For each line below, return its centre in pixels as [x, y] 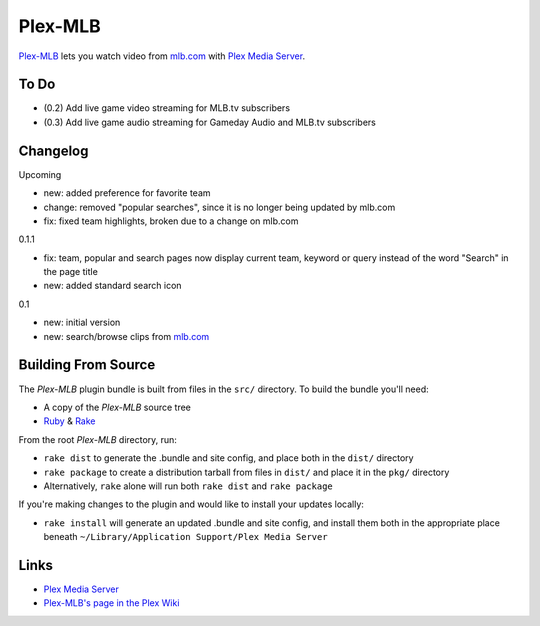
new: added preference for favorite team [127, 193]
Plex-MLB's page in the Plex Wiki [111, 603]
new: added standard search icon [112, 286]
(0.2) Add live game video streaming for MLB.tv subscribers [166, 108]
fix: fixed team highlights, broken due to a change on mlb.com [171, 221]
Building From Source [87, 365]
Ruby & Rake [69, 421]
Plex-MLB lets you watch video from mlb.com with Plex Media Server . [161, 56]
